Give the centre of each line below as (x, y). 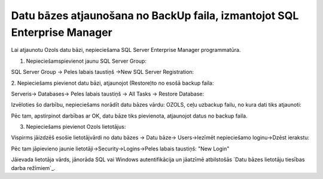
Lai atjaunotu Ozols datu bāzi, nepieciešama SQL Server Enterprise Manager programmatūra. (126, 50)
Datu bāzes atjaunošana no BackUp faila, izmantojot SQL (155, 16)
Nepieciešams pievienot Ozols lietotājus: (76, 127)
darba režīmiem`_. (33, 168)
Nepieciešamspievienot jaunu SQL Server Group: (86, 61)
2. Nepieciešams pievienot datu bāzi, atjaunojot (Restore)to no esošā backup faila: (112, 83)
